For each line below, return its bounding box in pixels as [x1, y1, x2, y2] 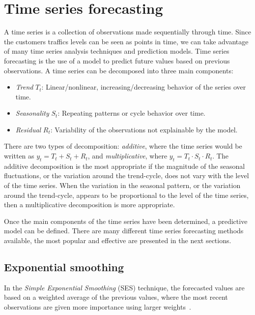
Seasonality [15, 108, 49, 118]
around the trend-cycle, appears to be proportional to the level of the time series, [4, 189, 249, 200]
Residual [15, 124, 41, 134]
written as [4, 151, 34, 161]
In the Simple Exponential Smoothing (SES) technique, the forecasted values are [4, 282, 245, 292]
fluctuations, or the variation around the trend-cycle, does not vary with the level [4, 170, 249, 181]
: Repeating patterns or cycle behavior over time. [57, 108, 206, 118]
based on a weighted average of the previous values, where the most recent [4, 292, 228, 302]
